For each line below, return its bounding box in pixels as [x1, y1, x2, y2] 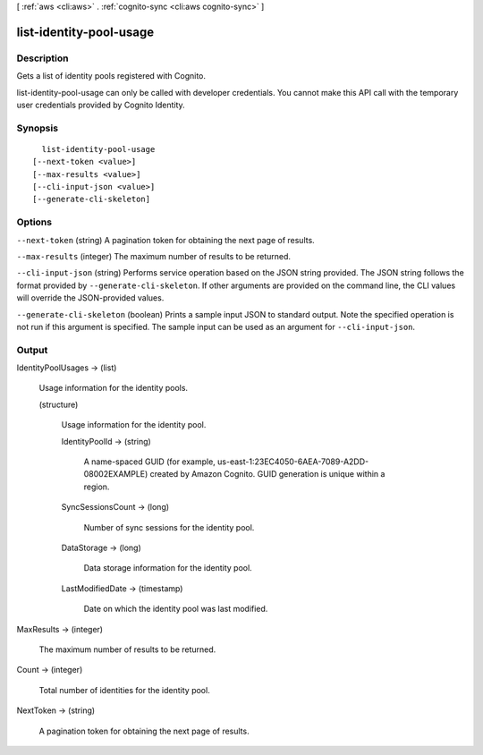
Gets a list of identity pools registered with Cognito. [16, 71, 206, 81]
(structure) [38, 399, 79, 410]
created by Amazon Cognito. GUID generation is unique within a [149, 469, 386, 479]
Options [16, 216, 53, 228]
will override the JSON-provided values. [16, 293, 165, 303]
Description [16, 52, 69, 64]
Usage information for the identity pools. [38, 383, 188, 394]
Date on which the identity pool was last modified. [83, 604, 268, 615]
